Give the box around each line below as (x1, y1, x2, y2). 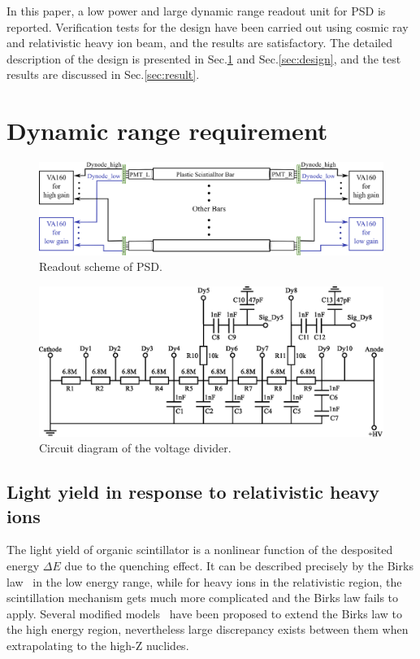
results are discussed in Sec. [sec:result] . (6, 66, 200, 83)
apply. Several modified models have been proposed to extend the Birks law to (6, 604, 403, 622)
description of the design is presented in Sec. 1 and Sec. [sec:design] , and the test (6, 50, 401, 67)
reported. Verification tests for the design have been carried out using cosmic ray (6, 18, 409, 35)
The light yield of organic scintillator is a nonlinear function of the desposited (6, 541, 393, 558)
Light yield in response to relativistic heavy (6, 479, 380, 504)
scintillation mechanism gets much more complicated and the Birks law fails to (6, 589, 399, 606)
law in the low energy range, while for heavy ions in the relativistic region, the (6, 573, 402, 590)
